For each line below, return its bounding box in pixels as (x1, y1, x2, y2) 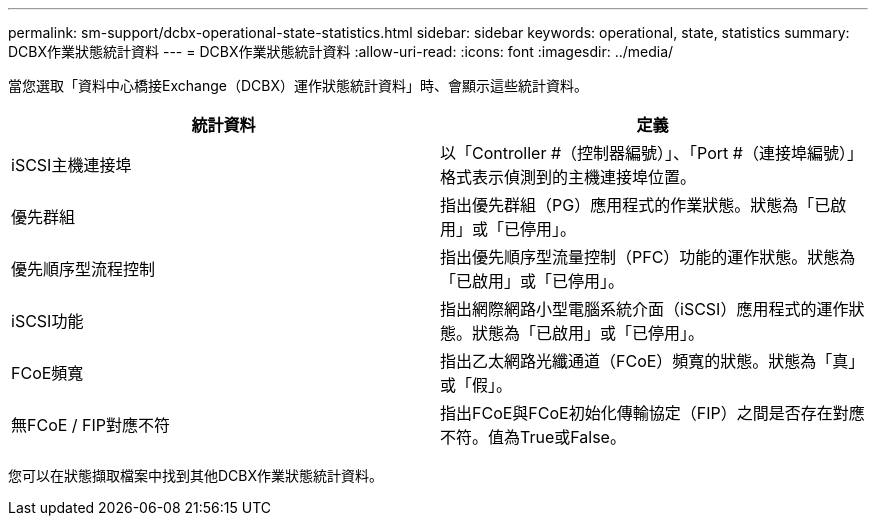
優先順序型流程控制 (11, 259, 156, 279)
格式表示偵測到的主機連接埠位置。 (440, 167, 697, 187)
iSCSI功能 (11, 311, 84, 331)
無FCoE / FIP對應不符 (11, 415, 171, 435)
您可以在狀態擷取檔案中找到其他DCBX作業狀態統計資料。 (8, 467, 384, 484)
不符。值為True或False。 (440, 427, 626, 447)
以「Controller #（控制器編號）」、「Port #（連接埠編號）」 (440, 143, 863, 163)
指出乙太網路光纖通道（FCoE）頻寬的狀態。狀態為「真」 (440, 351, 865, 371)
